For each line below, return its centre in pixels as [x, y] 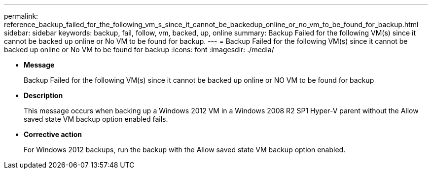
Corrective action [53, 134]
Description [43, 95]
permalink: [21, 16]
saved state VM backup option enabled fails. [96, 119]
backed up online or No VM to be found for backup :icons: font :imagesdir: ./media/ [139, 50]
